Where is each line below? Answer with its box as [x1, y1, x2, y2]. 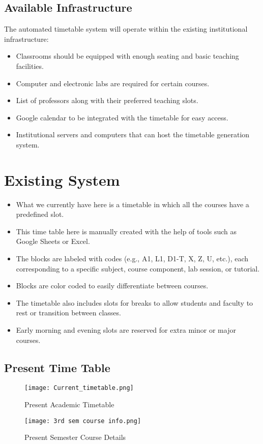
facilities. [16, 60, 44, 71]
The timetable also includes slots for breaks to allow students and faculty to [16, 297, 253, 308]
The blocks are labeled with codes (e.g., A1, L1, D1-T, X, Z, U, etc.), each [16, 253, 249, 264]
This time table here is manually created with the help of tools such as [16, 226, 237, 236]
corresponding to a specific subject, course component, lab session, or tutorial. [16, 263, 260, 274]
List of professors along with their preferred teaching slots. [16, 95, 198, 106]
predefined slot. [16, 209, 64, 219]
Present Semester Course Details [24, 432, 126, 442]
